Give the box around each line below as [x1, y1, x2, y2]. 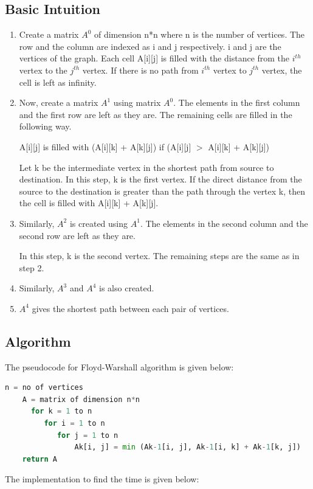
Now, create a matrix [19, 96, 98, 109]
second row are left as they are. [19, 229, 136, 241]
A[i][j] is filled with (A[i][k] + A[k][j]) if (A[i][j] [19, 140, 191, 153]
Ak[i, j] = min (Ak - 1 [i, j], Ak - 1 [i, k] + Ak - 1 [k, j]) [74, 443, 301, 452]
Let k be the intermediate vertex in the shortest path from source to [19, 161, 274, 173]
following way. [19, 120, 72, 133]
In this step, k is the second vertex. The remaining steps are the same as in [19, 249, 300, 262]
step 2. [19, 261, 44, 274]
